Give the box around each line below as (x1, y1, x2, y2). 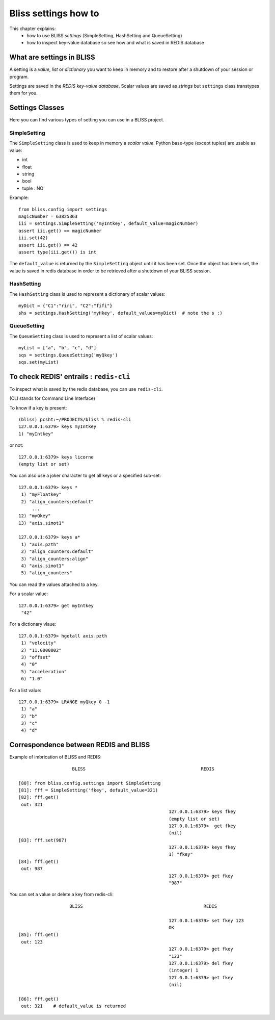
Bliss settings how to (9, 8, 99, 19)
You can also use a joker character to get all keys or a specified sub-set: (9, 472, 161, 479)
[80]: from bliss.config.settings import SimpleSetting (18, 780, 161, 786)
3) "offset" (21, 654, 51, 660)
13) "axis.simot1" (18, 520, 65, 526)
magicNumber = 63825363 (18, 213, 78, 219)
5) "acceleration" (21, 669, 67, 674)
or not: (9, 442, 23, 448)
